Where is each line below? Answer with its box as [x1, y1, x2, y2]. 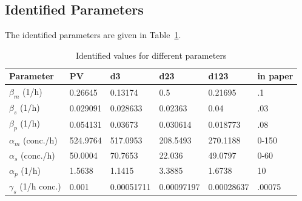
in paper [257, 70, 294, 82]
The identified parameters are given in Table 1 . [5, 28, 181, 41]
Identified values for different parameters [75, 48, 227, 61]
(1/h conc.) [19, 179, 61, 192]
